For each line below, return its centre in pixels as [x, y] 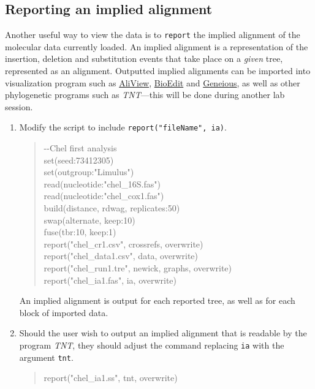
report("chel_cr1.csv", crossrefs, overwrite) [123, 244]
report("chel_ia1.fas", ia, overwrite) [110, 280]
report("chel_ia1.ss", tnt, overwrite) [111, 378]
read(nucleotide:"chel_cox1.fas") [104, 196]
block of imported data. [64, 312]
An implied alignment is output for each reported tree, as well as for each [157, 300]
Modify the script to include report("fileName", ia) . [123, 127]
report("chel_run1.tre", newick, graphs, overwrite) [138, 268]
